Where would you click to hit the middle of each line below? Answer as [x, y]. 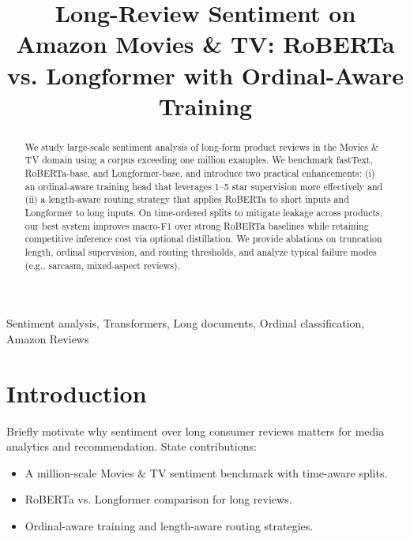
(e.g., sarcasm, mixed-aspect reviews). [102, 265]
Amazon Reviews [48, 338]
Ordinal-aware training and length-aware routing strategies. [169, 525]
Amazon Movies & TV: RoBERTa [205, 44]
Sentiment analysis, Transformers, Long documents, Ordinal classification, [186, 323]
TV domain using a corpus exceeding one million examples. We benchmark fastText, [199, 160]
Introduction [77, 393]
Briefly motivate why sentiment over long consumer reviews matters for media [196, 430]
